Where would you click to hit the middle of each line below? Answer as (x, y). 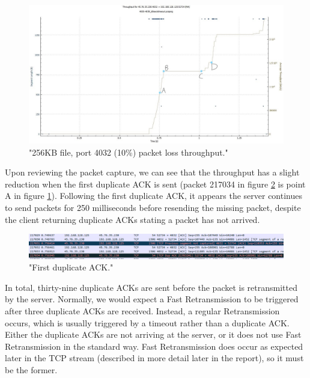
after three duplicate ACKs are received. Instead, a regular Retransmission (142, 310)
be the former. (31, 369)
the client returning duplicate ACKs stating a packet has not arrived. (132, 219)
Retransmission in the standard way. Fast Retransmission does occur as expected (154, 346)
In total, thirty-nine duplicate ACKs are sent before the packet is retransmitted (151, 287)
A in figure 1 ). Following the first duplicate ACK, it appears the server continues (153, 196)
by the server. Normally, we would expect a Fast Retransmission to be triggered (152, 299)
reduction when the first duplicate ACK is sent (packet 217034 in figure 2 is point (155, 184)
